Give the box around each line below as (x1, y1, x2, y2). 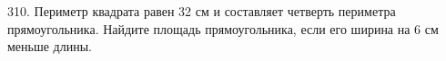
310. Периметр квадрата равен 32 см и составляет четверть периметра (7, 2, 396, 20)
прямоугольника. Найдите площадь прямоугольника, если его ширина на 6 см (7, 19, 439, 38)
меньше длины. (7, 37, 92, 56)
